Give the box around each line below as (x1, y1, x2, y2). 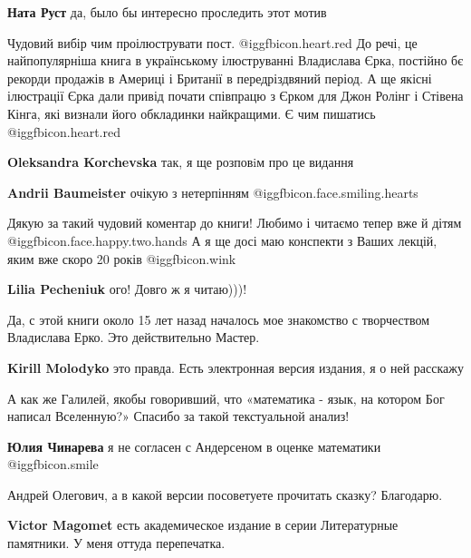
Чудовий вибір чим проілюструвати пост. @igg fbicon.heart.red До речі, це (7, 33, 418, 52)
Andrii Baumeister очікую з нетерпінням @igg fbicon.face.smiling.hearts (7, 182, 418, 201)
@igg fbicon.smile (7, 455, 99, 474)
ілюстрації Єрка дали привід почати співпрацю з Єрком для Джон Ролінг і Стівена (7, 86, 464, 105)
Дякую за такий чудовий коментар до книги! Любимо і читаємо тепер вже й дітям (7, 213, 462, 232)
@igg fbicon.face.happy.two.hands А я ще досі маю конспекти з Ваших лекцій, (7, 230, 437, 250)
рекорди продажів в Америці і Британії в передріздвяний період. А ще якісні (7, 68, 432, 87)
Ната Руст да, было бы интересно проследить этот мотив (7, 3, 327, 21)
